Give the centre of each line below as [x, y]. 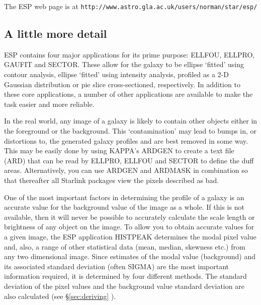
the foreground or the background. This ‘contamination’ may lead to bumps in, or [130, 131]
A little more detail [56, 34]
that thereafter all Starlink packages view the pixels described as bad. [112, 180]
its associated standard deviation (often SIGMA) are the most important [117, 266]
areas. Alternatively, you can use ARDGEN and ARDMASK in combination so [126, 170]
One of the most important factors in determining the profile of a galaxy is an [124, 197]
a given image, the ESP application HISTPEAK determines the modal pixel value [130, 236]
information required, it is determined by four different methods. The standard [125, 276]
